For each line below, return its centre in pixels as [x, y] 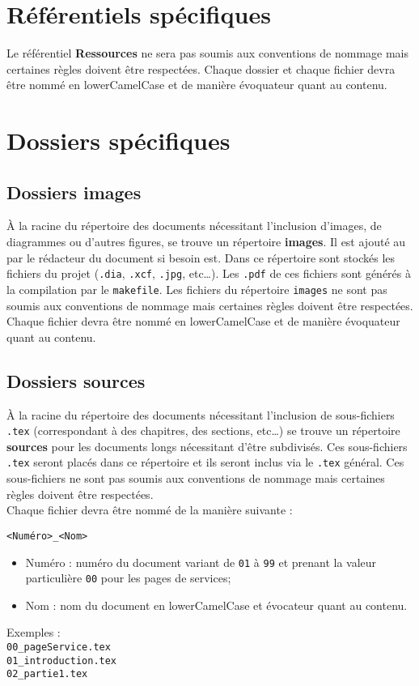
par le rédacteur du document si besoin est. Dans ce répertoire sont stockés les [201, 257]
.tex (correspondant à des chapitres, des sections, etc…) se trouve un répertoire [203, 430]
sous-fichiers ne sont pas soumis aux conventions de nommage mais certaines [196, 478]
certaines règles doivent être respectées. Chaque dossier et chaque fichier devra [201, 68]
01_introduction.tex [62, 660]
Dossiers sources [76, 380]
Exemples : [34, 632]
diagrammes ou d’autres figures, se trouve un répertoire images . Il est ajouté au [206, 242]
